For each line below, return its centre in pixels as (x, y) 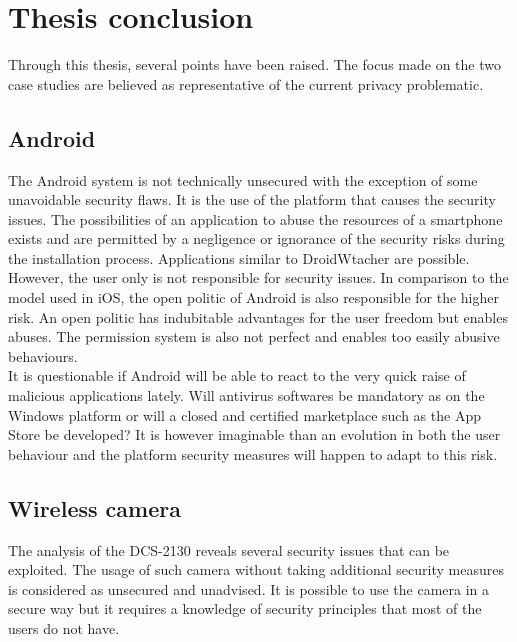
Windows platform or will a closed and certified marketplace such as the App (244, 414)
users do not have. (64, 628)
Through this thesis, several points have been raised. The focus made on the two (254, 64)
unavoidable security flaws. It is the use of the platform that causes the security (252, 199)
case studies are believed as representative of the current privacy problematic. (246, 83)
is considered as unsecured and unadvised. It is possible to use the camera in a (249, 588)
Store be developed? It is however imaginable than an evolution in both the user (254, 434)
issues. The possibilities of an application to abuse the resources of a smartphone (255, 218)
